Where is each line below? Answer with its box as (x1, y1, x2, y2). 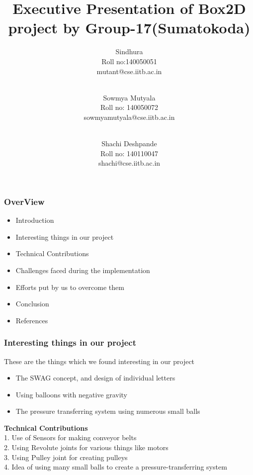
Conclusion (15, 298, 49, 309)
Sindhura (115, 46, 143, 57)
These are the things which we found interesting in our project (4, 356, 195, 366)
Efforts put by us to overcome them (15, 282, 124, 292)
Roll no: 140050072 (100, 102, 159, 112)
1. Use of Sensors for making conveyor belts (4, 432, 137, 443)
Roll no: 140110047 (100, 148, 159, 158)
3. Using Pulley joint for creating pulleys (4, 452, 128, 462)
